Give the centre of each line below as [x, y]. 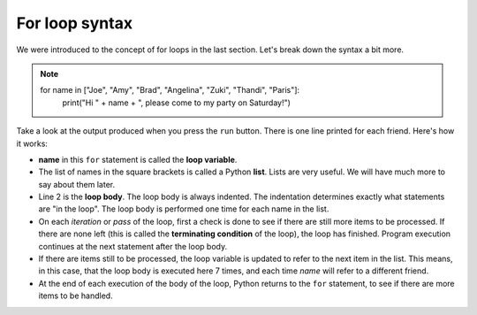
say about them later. [76, 184]
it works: [32, 143]
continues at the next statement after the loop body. [133, 246]
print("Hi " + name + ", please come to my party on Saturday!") [177, 103]
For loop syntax [74, 23]
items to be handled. [76, 296]
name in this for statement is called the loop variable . [138, 159]
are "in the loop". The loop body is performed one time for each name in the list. [184, 209]
